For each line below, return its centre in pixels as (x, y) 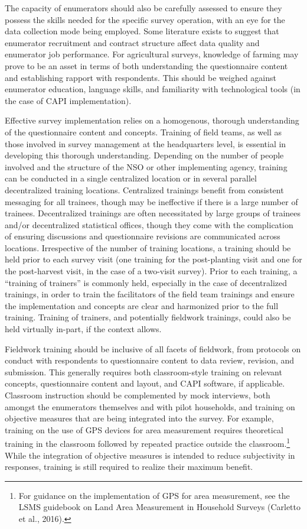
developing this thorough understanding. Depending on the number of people (144, 155)
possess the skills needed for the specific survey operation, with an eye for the (145, 19)
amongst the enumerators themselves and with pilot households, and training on (150, 406)
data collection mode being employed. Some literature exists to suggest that (142, 31)
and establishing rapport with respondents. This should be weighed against (141, 77)
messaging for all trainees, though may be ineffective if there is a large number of (151, 201)
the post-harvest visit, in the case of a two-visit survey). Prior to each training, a (151, 271)
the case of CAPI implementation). (68, 100)
